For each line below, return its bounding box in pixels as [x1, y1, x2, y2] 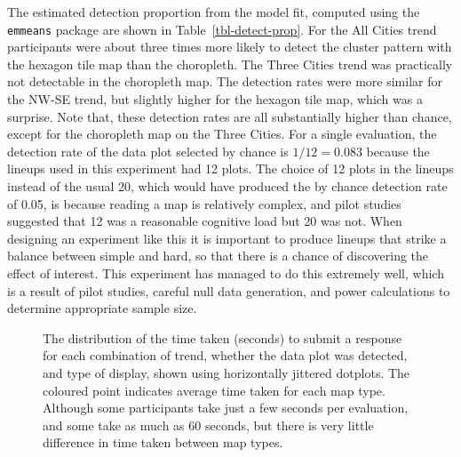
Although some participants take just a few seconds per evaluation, [43, 398, 409, 417]
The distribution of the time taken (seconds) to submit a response [43, 328, 402, 347]
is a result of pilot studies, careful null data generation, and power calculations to [7, 281, 450, 300]
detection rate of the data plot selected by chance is [7, 141, 289, 160]
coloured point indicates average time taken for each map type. [43, 381, 385, 399]
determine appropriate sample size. [7, 299, 197, 317]
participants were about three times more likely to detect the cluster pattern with [7, 37, 452, 56]
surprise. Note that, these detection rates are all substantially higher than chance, [7, 107, 452, 125]
